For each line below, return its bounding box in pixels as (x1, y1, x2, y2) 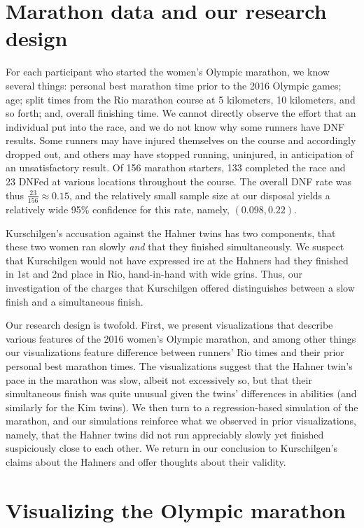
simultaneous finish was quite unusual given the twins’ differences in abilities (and (6, 386, 357, 401)
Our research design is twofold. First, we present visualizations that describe (6, 317, 333, 332)
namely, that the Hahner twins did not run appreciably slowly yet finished (6, 427, 324, 441)
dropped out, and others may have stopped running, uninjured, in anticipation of (6, 146, 353, 161)
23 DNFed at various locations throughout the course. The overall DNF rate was (6, 174, 351, 189)
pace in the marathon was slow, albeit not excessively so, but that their (6, 372, 312, 387)
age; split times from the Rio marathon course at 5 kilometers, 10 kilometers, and (6, 92, 356, 106)
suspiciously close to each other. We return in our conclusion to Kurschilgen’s (6, 441, 338, 455)
